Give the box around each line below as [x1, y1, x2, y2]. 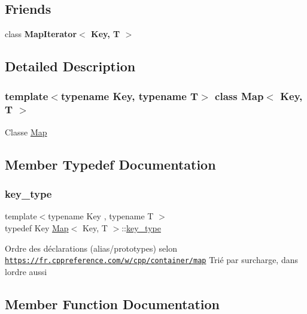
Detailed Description [5, 57, 136, 76]
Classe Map [5, 125, 47, 138]
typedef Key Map [5, 221, 69, 234]
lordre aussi [5, 265, 47, 277]
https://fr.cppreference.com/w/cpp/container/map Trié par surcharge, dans [5, 253, 299, 266]
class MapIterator [5, 28, 77, 40]
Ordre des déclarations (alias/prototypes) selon [5, 241, 177, 254]
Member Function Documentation [5, 294, 220, 313]
